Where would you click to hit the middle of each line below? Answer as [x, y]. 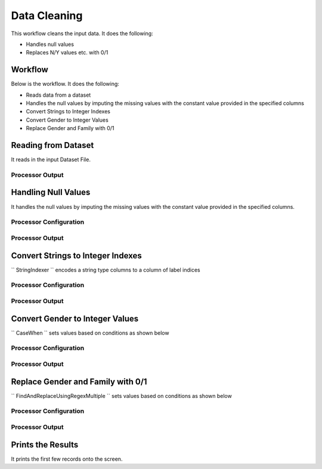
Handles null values [50, 44]
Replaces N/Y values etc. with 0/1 [67, 53]
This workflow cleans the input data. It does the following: [82, 33]
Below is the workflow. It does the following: [65, 84]
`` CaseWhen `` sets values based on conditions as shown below [90, 333]
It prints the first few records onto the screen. [67, 459]
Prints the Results [45, 445]
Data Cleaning [47, 16]
